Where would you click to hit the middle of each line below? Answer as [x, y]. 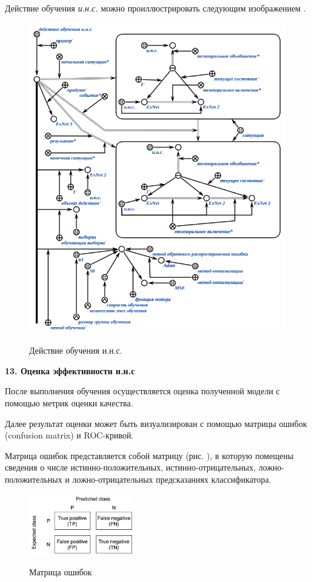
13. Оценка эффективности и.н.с [70, 370]
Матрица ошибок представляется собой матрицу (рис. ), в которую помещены [149, 455]
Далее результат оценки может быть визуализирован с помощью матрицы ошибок [156, 423]
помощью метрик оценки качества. [69, 403]
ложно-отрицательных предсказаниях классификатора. [172, 479]
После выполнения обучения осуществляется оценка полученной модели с [142, 391]
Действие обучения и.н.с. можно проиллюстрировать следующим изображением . [155, 8]
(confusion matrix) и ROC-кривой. [69, 435]
